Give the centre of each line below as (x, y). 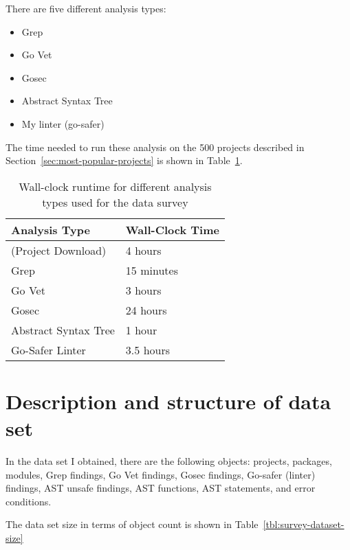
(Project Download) (59, 250)
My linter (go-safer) (63, 123)
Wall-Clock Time (172, 229)
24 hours (146, 310)
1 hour (141, 330)
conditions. (29, 501)
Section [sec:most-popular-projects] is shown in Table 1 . (124, 160)
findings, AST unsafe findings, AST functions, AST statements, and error (161, 488)
